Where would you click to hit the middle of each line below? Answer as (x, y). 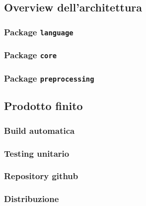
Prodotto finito (43, 106)
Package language (39, 32)
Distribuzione (32, 199)
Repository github (41, 176)
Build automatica (39, 130)
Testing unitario (37, 153)
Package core (31, 55)
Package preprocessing (49, 78)
